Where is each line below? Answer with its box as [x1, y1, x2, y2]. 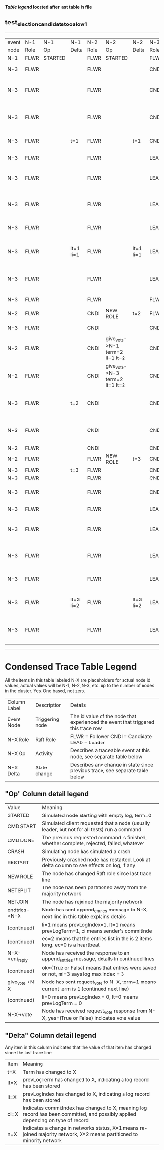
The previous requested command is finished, [42, 834, 147, 840]
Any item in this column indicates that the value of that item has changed [5, 1044, 151, 1050]
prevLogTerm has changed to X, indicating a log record [22, 1077, 149, 1083]
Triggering [35, 716, 60, 722]
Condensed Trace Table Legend [5, 661, 137, 672]
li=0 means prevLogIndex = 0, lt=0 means [42, 994, 138, 1001]
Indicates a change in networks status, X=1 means [22, 1125, 139, 1132]
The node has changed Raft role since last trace [42, 870, 152, 877]
